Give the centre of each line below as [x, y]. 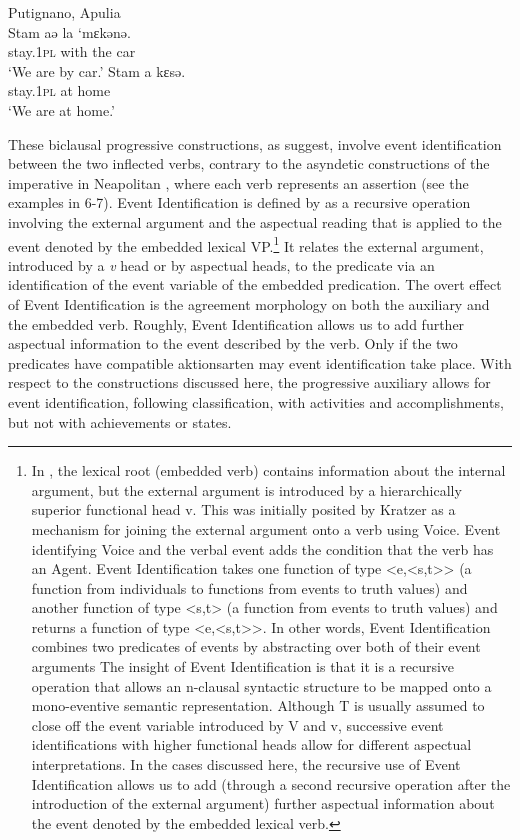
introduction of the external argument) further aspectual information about [263, 803]
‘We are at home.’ [61, 109]
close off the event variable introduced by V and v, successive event [237, 724]
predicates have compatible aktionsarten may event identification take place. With [260, 362]
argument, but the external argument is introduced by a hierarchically [246, 489]
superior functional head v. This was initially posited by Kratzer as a [243, 509]
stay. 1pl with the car [72, 51]
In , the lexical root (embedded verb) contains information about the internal [268, 470]
